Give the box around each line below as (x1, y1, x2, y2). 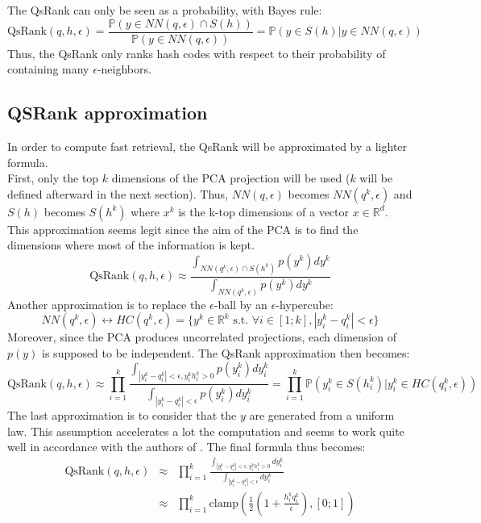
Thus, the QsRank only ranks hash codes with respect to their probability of (7, 44, 386, 61)
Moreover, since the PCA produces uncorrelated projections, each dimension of (7, 328, 396, 345)
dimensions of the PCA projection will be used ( (111, 169, 350, 186)
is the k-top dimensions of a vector (178, 203, 350, 220)
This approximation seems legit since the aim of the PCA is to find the (7, 220, 359, 237)
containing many (7, 61, 89, 77)
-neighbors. (97, 61, 151, 77)
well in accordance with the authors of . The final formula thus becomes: (7, 438, 366, 455)
